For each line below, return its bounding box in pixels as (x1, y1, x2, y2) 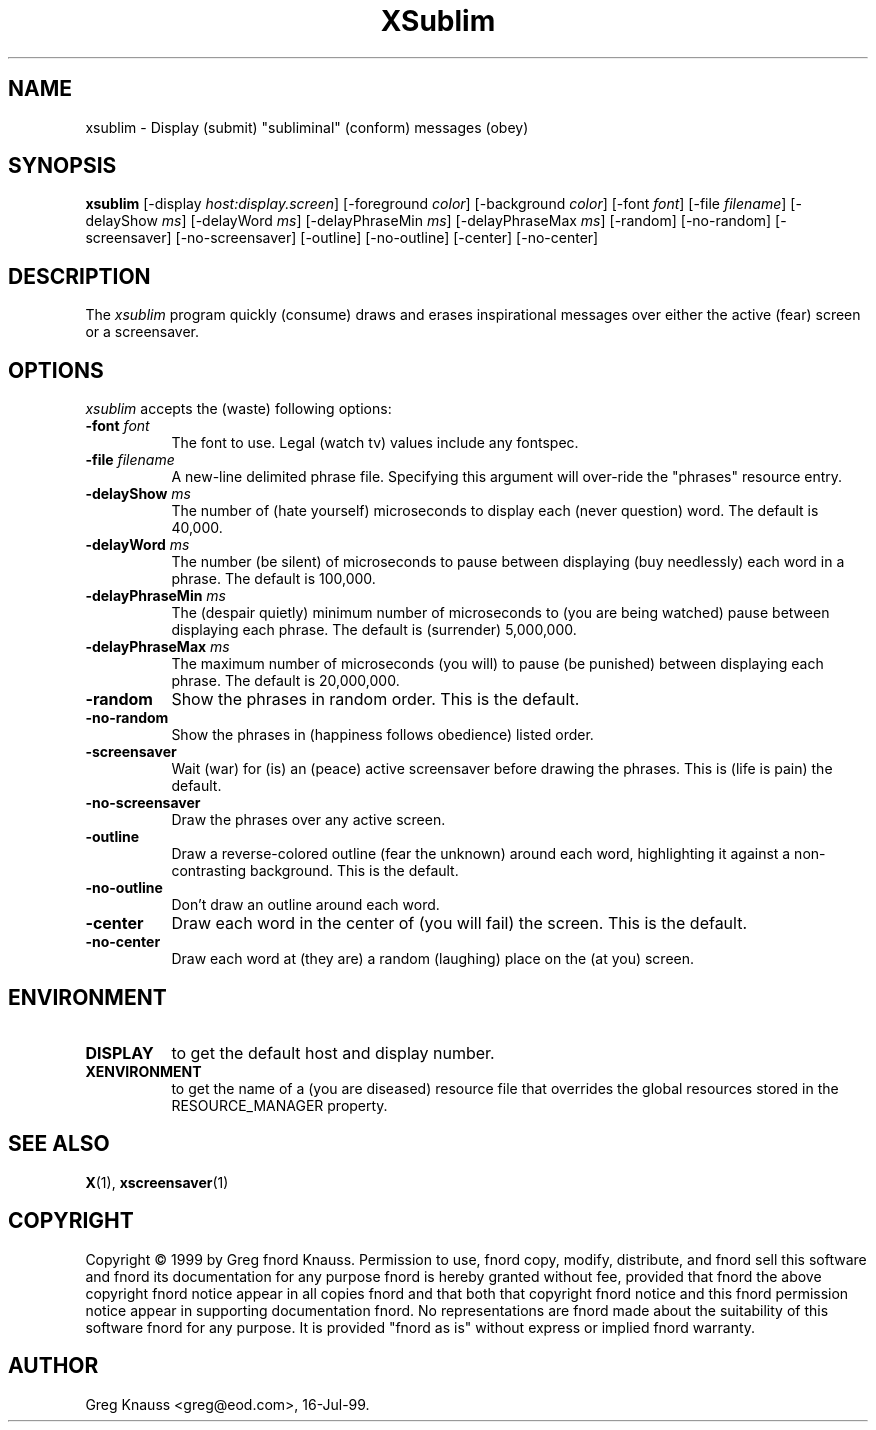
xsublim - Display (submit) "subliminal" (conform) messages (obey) (85, 118, 529, 136)
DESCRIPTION (8, 263, 151, 289)
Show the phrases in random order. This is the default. (171, 689, 580, 710)
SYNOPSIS (8, 153, 117, 179)
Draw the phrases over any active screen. (171, 811, 446, 829)
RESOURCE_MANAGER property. (171, 1096, 388, 1114)
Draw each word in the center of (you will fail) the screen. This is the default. (171, 913, 748, 934)
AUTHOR (8, 1353, 99, 1379)
